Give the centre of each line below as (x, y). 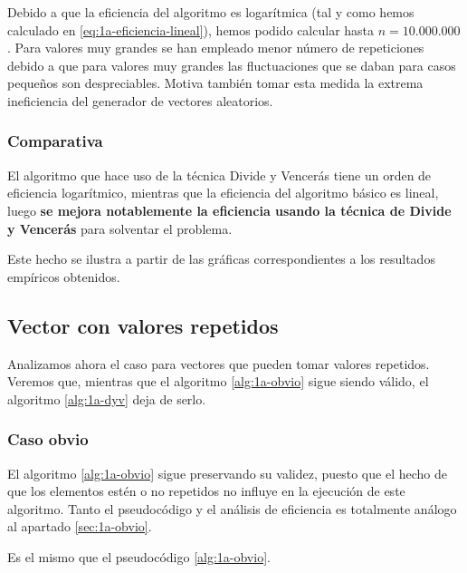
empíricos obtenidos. (64, 276)
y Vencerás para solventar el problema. (120, 228)
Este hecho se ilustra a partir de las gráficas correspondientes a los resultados (221, 259)
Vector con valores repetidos (143, 325)
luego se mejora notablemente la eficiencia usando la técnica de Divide (229, 210)
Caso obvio (48, 439)
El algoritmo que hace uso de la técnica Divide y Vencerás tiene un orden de (219, 175)
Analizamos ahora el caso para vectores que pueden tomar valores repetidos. (219, 363)
